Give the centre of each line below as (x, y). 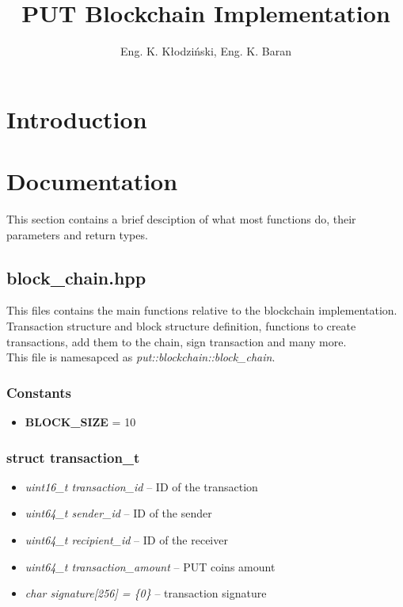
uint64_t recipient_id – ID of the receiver (126, 540)
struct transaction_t (73, 457)
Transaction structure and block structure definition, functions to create (181, 326)
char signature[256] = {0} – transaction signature (146, 593)
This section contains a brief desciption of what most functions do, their (181, 219)
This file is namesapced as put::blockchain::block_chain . (141, 357)
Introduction (77, 118)
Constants (39, 392)
